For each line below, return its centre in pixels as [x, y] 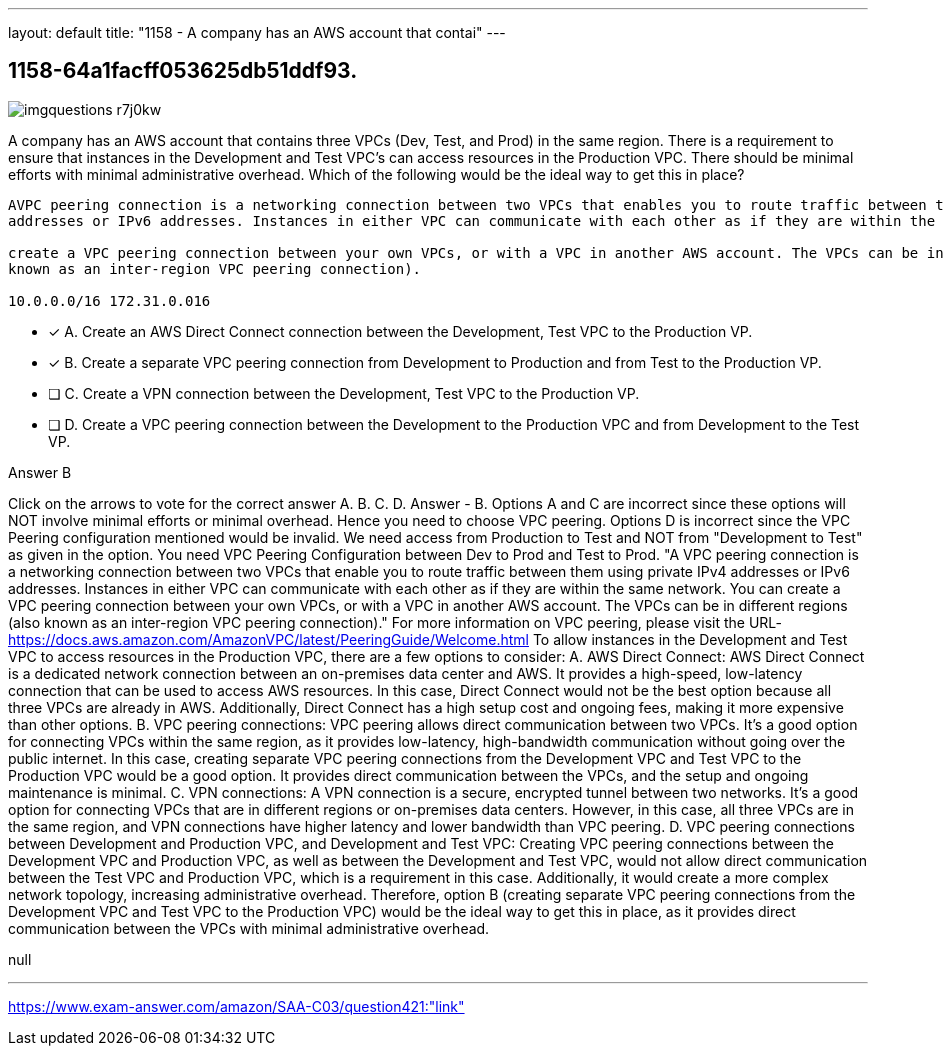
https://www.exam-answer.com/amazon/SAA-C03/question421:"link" [236, 1006]
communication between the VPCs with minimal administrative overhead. [249, 928]
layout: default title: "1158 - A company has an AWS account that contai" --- [257, 32]
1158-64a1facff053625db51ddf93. [183, 71]
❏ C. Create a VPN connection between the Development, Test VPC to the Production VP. [344, 393]
